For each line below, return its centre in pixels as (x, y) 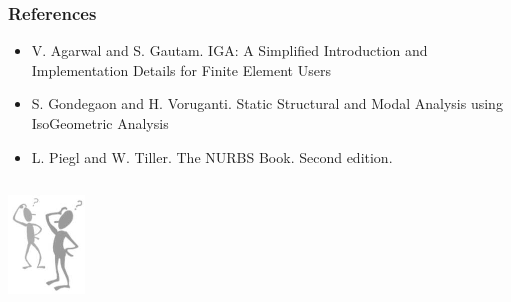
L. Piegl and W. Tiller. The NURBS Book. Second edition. (212, 156)
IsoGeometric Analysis (100, 123)
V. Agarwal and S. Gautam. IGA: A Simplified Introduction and (229, 50)
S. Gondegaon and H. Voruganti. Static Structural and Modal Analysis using (267, 103)
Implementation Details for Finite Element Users (181, 69)
